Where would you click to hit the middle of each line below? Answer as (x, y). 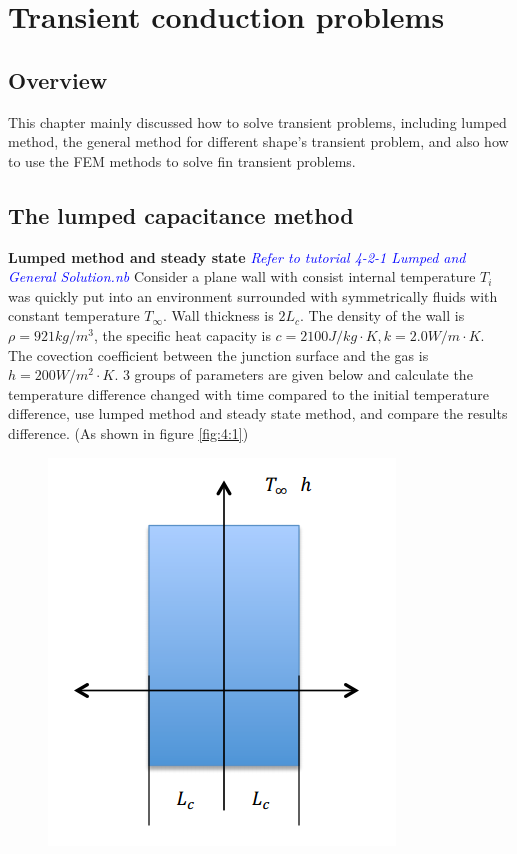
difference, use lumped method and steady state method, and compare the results (258, 413)
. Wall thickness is (218, 315)
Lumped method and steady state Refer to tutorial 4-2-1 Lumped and (237, 256)
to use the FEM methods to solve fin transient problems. (182, 160)
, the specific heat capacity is (182, 334)
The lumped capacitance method (181, 214)
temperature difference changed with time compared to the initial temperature (248, 393)
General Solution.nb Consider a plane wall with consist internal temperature (242, 276)
